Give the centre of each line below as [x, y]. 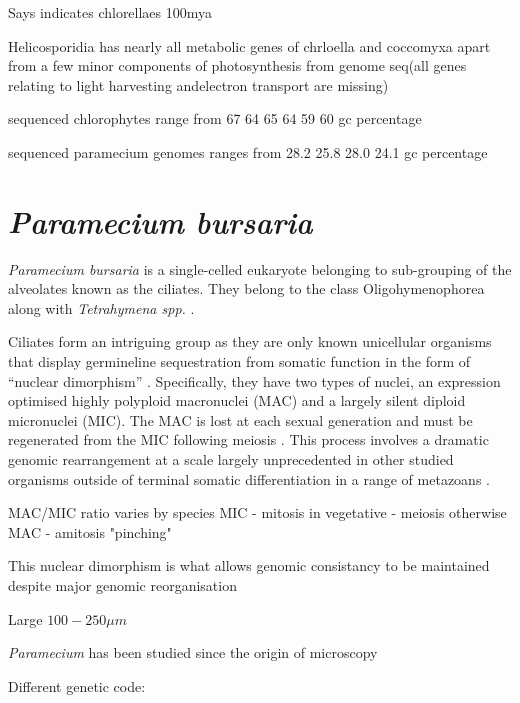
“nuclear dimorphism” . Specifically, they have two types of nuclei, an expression [254, 380]
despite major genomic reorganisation [122, 585]
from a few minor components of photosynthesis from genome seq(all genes [237, 65]
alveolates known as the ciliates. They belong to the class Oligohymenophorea [246, 288]
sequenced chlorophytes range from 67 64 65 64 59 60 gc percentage [215, 118]
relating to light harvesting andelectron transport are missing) [198, 84]
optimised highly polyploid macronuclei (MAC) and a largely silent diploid [237, 400]
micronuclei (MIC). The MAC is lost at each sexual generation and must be [240, 419]
